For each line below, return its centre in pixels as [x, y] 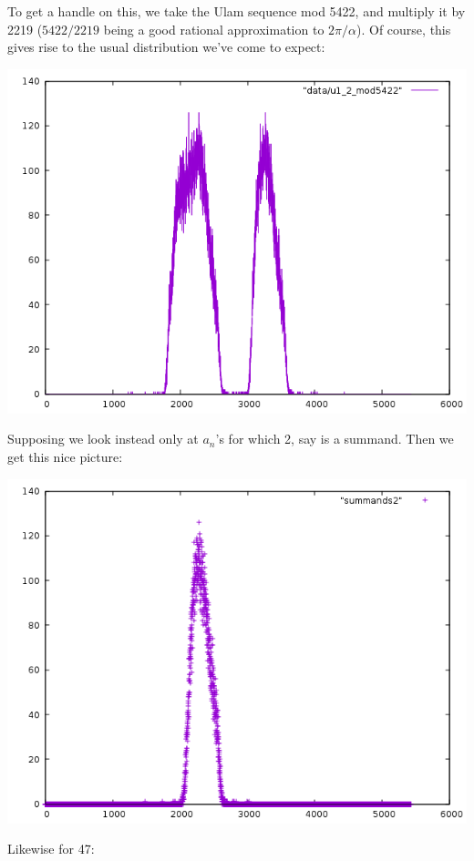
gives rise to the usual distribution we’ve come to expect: [166, 47]
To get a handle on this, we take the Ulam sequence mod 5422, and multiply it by [237, 11]
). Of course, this [404, 29]
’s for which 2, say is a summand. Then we [335, 439]
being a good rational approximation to [214, 29]
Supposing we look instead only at [103, 439]
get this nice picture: [65, 456]
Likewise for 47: [51, 849]
